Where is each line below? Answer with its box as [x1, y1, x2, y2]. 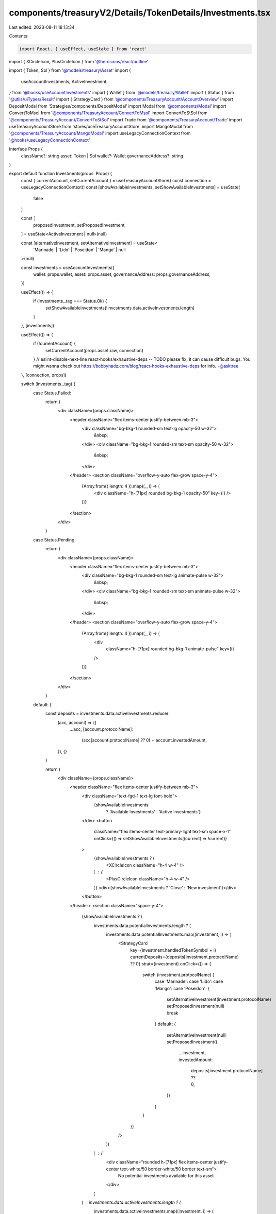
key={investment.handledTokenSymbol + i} [130, 947, 217, 953]
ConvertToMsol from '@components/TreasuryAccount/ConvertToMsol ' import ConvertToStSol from [9, 110, 208, 116]
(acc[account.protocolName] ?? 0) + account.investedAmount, [81, 737, 207, 743]
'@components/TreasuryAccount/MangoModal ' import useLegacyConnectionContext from [9, 130, 191, 136]
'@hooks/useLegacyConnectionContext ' [9, 137, 90, 143]
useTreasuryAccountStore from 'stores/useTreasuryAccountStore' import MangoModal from [9, 124, 193, 130]
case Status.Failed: [33, 390, 71, 396]
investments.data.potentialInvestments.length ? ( [94, 923, 191, 928]
